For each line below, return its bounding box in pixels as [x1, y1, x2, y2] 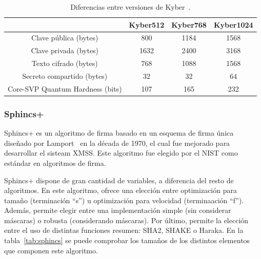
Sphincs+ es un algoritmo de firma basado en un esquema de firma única [4, 127, 234, 138]
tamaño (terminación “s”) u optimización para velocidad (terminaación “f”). [4, 195, 244, 205]
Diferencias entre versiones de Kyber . [70, 2, 191, 12]
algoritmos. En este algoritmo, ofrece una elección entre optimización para [4, 185, 237, 196]
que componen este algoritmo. [4, 245, 98, 255]
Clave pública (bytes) [31, 32, 98, 43]
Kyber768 [171, 19, 207, 30]
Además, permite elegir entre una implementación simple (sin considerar [4, 205, 231, 215]
